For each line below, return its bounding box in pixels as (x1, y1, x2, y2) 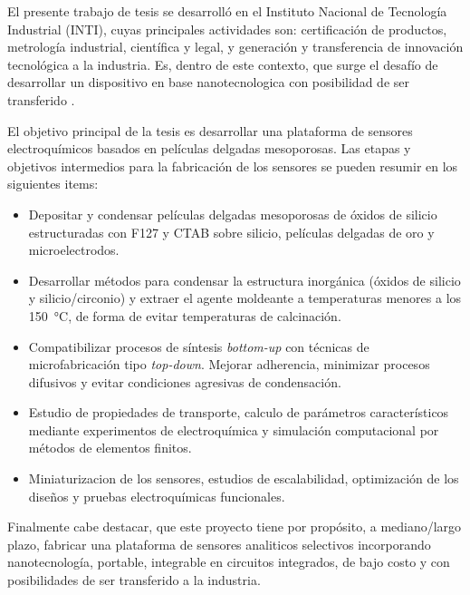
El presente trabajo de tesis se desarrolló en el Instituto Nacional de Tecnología (7, 2, 447, 20)
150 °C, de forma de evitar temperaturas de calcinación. (28, 306, 341, 325)
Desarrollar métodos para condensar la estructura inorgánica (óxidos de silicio (28, 270, 461, 289)
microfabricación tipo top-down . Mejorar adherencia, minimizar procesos (28, 355, 430, 374)
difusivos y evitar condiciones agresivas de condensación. (28, 372, 341, 391)
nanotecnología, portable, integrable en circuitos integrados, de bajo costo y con (7, 552, 450, 571)
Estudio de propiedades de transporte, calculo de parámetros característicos (28, 403, 449, 422)
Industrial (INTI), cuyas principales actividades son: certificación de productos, (7, 19, 447, 38)
